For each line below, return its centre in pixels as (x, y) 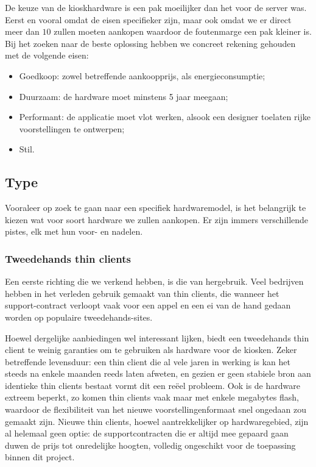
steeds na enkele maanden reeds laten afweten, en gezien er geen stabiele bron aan (158, 373)
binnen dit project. (40, 457)
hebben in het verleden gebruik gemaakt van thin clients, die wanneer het (142, 293)
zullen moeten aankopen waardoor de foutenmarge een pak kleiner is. (183, 31)
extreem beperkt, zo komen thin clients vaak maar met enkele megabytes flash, (152, 397)
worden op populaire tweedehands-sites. (79, 317)
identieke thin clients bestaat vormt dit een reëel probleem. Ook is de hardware (153, 385)
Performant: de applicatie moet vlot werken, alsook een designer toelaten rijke (165, 117)
